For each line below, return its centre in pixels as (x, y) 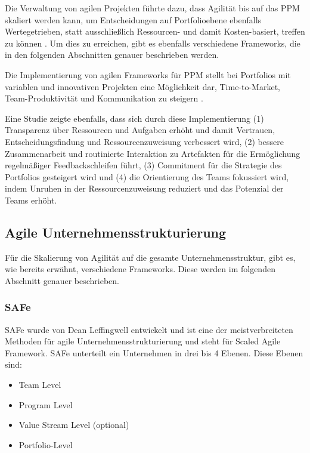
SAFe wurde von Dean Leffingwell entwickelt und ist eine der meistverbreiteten (149, 329)
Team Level (40, 385)
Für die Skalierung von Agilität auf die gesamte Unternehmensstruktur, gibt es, (150, 257)
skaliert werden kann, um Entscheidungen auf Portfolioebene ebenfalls (133, 19)
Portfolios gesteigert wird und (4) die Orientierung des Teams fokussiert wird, (147, 176)
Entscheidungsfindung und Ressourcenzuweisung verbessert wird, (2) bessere (144, 141)
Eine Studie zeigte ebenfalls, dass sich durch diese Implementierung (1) (134, 118)
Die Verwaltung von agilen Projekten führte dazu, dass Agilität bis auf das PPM (152, 8)
